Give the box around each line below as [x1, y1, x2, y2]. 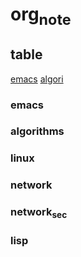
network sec [10, 205, 68, 221]
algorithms [10, 124, 65, 138]
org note [10, 3, 72, 29]
